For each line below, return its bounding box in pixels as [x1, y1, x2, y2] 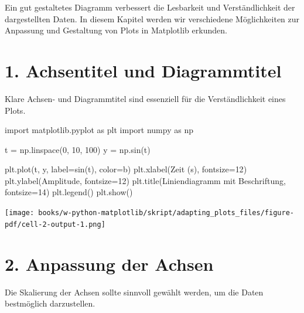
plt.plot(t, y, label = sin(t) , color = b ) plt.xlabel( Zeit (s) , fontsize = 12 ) [5, 163, 247, 175]
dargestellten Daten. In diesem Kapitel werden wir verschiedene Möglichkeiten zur [5, 12, 300, 25]
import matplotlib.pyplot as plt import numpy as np [5, 124, 193, 136]
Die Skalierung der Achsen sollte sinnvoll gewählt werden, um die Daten [5, 285, 264, 298]
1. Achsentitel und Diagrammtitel [5, 58, 282, 82]
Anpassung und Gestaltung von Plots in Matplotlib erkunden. [5, 24, 227, 36]
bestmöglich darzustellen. [5, 297, 95, 309]
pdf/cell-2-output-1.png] [5, 220, 105, 229]
